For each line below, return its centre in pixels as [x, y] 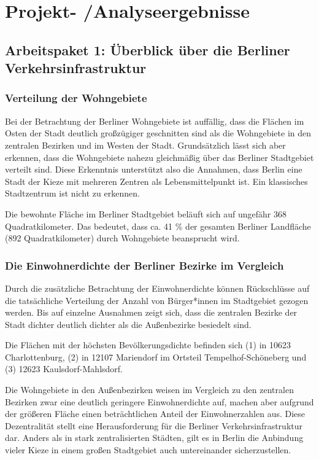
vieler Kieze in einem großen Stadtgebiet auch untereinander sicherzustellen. [148, 450]
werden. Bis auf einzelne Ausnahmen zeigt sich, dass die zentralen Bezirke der [151, 312]
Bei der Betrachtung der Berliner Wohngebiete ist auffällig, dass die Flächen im [155, 121]
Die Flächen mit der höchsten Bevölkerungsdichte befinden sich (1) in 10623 [148, 345]
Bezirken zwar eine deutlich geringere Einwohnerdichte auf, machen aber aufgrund [159, 401]
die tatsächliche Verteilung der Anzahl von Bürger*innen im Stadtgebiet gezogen [157, 300]
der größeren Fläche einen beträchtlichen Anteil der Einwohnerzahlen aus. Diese [155, 414]
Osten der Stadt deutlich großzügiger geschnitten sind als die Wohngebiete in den [158, 133]
